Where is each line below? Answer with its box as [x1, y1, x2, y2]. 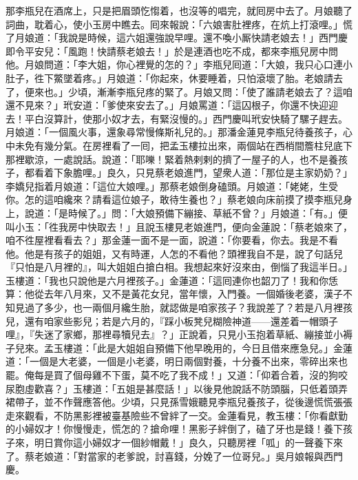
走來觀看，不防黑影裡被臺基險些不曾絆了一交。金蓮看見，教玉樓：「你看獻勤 [6, 408, 348, 422]
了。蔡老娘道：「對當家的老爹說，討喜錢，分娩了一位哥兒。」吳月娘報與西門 [6, 448, 343, 463]
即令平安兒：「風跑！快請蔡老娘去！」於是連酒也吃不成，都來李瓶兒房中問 [6, 43, 338, 58]
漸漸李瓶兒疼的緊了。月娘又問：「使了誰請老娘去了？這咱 [96, 84, 352, 98]
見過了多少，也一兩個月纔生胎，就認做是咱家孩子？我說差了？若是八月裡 [14, 300, 343, 315]
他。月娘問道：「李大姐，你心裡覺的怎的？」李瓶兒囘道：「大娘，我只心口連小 [6, 57, 352, 72]
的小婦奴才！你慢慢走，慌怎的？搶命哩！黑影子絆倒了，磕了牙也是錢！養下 [6, 421, 343, 436]
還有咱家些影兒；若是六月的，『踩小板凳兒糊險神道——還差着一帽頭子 [24, 313, 338, 328]
